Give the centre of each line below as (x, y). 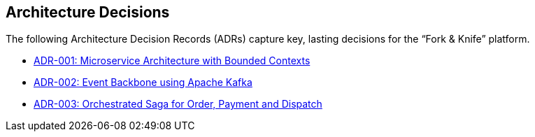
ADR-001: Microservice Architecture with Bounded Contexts (172, 61)
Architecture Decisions (88, 12)
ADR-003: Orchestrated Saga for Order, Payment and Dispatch (178, 104)
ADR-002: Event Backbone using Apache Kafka (143, 82)
